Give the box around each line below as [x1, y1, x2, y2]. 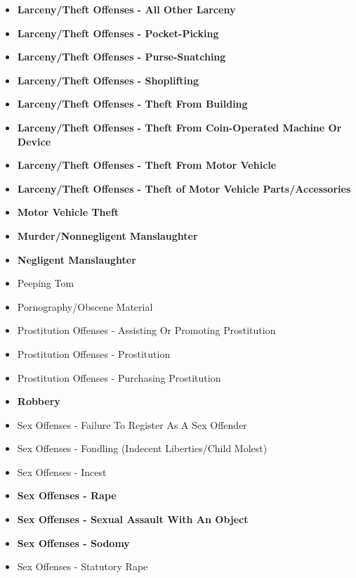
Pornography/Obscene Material [17, 299, 153, 314]
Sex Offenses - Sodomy [17, 535, 130, 550]
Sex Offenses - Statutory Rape [17, 559, 148, 574]
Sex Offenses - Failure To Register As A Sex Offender [17, 417, 247, 432]
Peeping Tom [17, 276, 74, 290]
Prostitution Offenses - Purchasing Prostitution [17, 370, 221, 385]
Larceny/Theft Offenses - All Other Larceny [17, 2, 236, 16]
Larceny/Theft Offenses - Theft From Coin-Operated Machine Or [17, 120, 342, 134]
